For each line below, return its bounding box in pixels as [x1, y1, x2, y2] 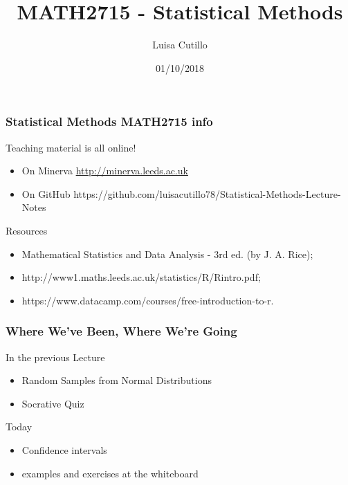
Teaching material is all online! [6, 140, 136, 154]
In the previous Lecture [6, 349, 105, 364]
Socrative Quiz [21, 396, 84, 410]
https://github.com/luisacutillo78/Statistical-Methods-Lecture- [73, 186, 341, 201]
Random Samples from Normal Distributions [21, 373, 212, 387]
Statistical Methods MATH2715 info [6, 113, 213, 130]
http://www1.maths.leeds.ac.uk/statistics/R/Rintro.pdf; [21, 270, 261, 284]
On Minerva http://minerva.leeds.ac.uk [21, 163, 188, 178]
